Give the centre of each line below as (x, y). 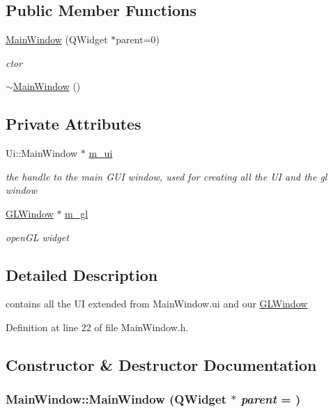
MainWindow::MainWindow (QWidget (116, 399)
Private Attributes (73, 124)
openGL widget (37, 237)
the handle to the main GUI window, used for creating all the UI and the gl (166, 176)
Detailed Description (82, 274)
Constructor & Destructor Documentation (161, 364)
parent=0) (138, 39)
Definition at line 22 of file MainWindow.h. (97, 327)
